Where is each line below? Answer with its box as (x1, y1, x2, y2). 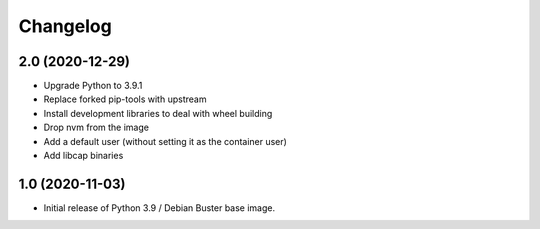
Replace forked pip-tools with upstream (43, 93, 207, 105)
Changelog (18, 15, 112, 37)
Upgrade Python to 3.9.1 (43, 80, 143, 92)
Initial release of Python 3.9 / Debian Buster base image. (43, 201, 275, 214)
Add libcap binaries (43, 150, 124, 162)
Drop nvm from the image (43, 121, 150, 134)
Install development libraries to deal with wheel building (43, 107, 273, 119)
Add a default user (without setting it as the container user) (43, 135, 287, 147)
